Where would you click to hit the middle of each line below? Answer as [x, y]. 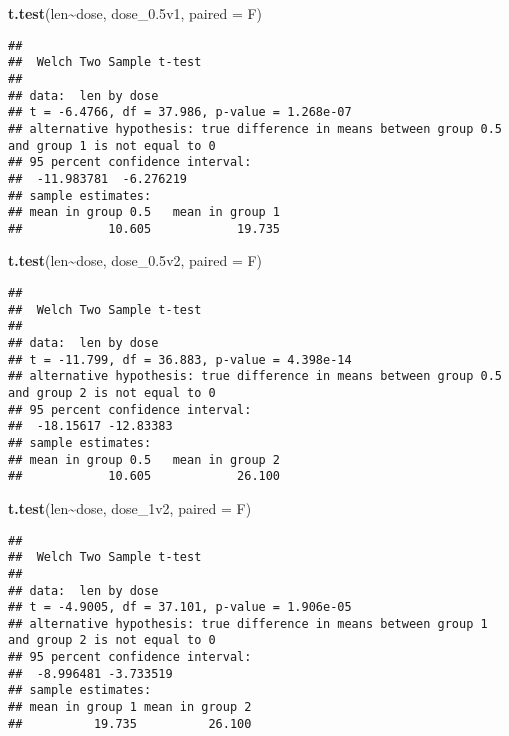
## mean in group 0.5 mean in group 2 [144, 459]
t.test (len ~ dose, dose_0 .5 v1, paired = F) [135, 13]
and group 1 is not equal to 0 [112, 145]
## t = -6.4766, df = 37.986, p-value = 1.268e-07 [180, 112]
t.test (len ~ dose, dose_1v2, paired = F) [130, 507]
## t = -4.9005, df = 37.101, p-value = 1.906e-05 [180, 607]
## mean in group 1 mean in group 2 [130, 707]
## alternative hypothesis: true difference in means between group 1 [248, 623]
